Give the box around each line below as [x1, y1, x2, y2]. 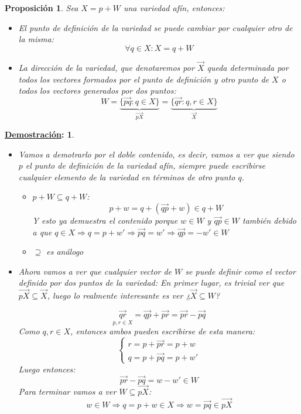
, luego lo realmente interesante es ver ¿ [47, 289, 190, 302]
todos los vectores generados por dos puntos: [18, 84, 176, 97]
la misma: [18, 33, 54, 45]
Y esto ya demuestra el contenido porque [32, 214, 178, 226]
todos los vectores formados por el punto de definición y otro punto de [18, 73, 269, 85]
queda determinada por [207, 61, 289, 73]
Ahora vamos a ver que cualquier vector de [18, 265, 172, 277]
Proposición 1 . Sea [5, 2, 78, 13]
